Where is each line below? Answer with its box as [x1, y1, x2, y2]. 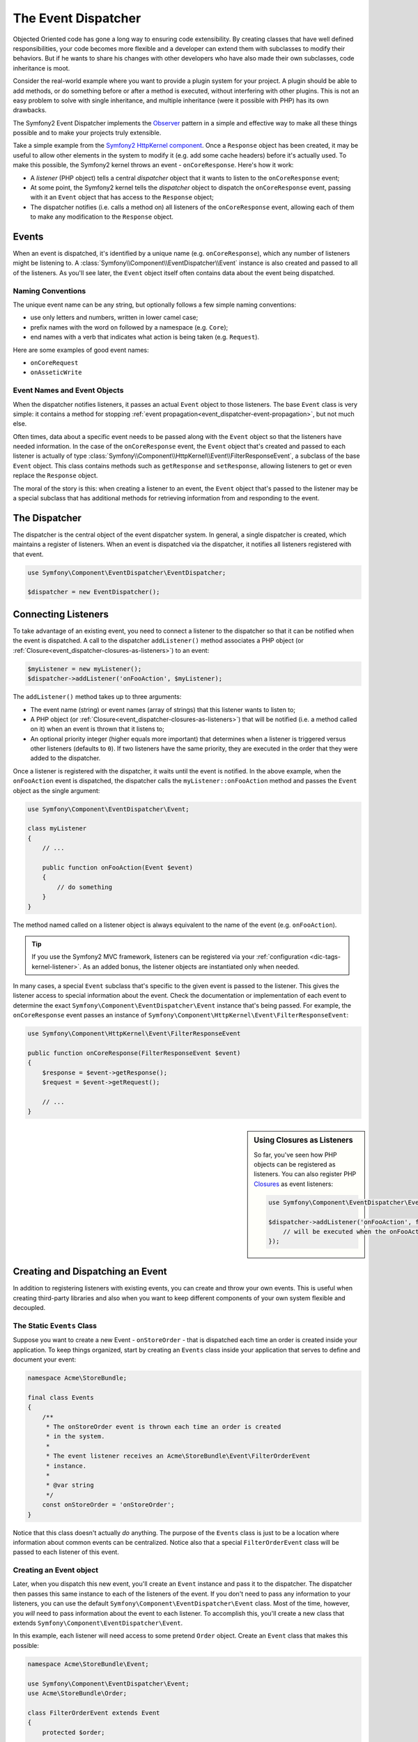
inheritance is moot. [13, 63, 70, 72]
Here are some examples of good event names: [13, 346, 149, 354]
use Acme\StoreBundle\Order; [27, 1689, 127, 1697]
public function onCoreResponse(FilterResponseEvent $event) [27, 1049, 241, 1057]
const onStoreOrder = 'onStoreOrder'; [42, 1501, 175, 1509]
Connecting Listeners [13, 608, 109, 620]
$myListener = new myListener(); [27, 665, 142, 672]
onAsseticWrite [30, 369, 83, 376]
